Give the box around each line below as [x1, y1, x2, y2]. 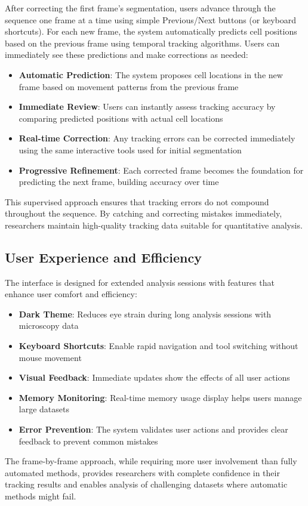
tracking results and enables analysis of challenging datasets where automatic [5, 478, 288, 490]
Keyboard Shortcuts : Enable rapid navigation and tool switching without [19, 340, 298, 352]
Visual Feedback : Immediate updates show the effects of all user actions [19, 371, 290, 384]
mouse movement [19, 351, 82, 363]
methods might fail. [5, 490, 76, 502]
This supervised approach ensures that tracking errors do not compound [5, 195, 269, 208]
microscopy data [19, 319, 79, 332]
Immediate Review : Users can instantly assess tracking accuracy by [19, 100, 276, 113]
